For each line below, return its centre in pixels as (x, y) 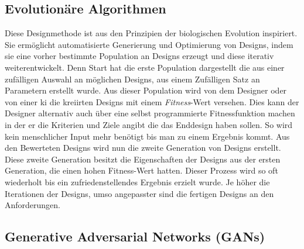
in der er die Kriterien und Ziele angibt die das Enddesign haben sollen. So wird (149, 124)
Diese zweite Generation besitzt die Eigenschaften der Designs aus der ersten (143, 159)
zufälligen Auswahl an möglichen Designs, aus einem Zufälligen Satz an (132, 79)
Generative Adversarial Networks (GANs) (135, 236)
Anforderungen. (33, 205)
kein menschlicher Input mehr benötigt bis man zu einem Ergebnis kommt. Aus (147, 136)
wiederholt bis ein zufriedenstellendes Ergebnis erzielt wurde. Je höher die (137, 181)
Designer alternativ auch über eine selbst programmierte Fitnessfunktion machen (150, 113)
